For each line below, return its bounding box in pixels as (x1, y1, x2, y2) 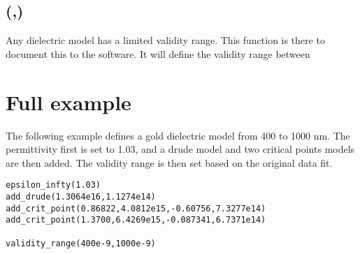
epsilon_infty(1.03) (6, 180, 101, 190)
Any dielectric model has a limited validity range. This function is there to (6, 33, 325, 47)
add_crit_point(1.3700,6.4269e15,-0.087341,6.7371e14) (6, 215, 266, 225)
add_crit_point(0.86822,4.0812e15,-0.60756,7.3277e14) (6, 203, 266, 214)
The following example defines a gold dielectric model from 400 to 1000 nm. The (6, 128, 350, 142)
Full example (6, 87, 131, 116)
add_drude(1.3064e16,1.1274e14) (6, 191, 156, 202)
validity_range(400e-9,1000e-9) (6, 238, 156, 248)
